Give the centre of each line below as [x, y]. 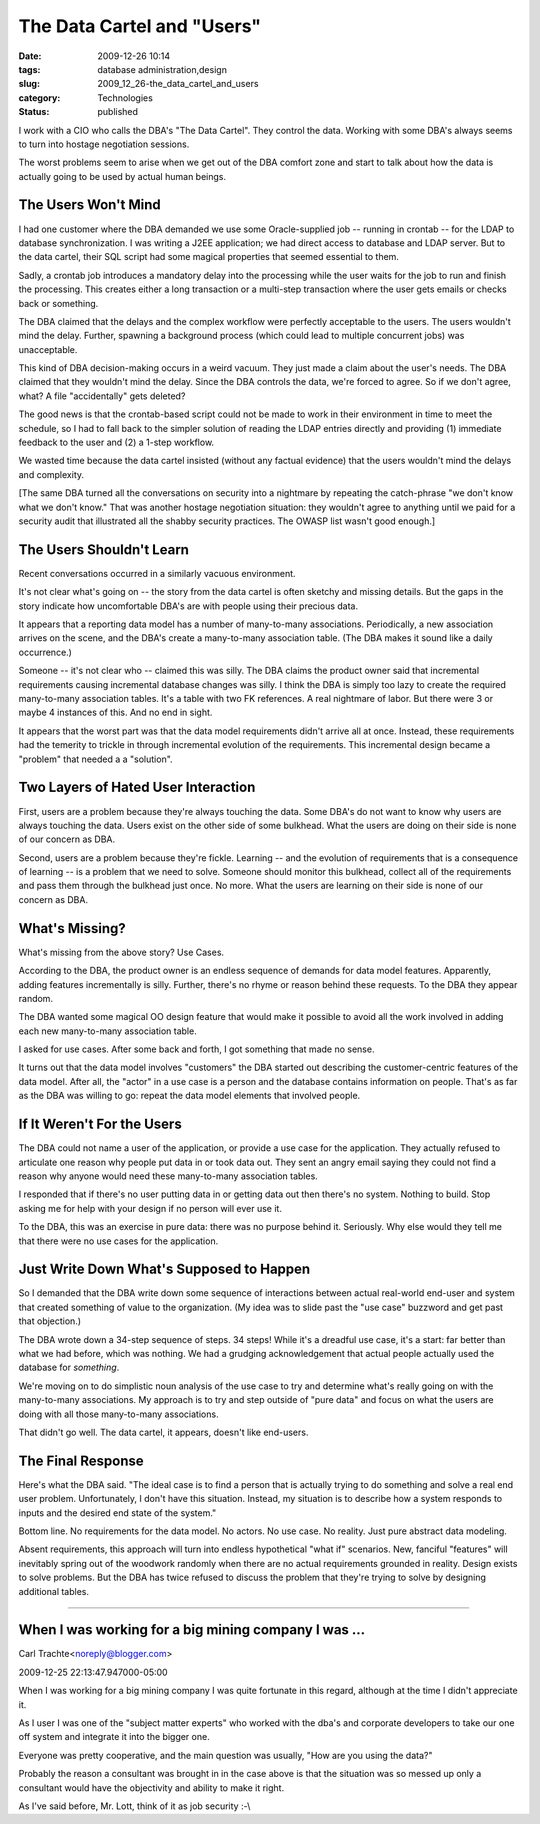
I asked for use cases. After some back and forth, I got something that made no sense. [196, 1049]
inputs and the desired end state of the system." [117, 1512]
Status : [34, 112]
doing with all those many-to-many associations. [118, 1414]
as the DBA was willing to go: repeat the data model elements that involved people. [189, 1096]
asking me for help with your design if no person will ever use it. [150, 1208]
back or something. [58, 303]
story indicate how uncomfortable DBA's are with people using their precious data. [188, 606]
